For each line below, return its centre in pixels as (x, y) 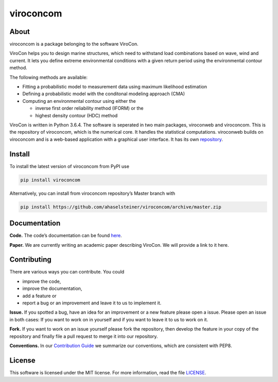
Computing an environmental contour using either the (79, 101)
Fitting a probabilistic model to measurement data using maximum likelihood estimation (115, 87)
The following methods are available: (48, 77)
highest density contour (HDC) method (76, 115)
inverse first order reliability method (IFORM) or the (89, 108)
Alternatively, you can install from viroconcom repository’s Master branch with (92, 193)
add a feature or (39, 296)
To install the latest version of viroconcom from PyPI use (69, 166)
